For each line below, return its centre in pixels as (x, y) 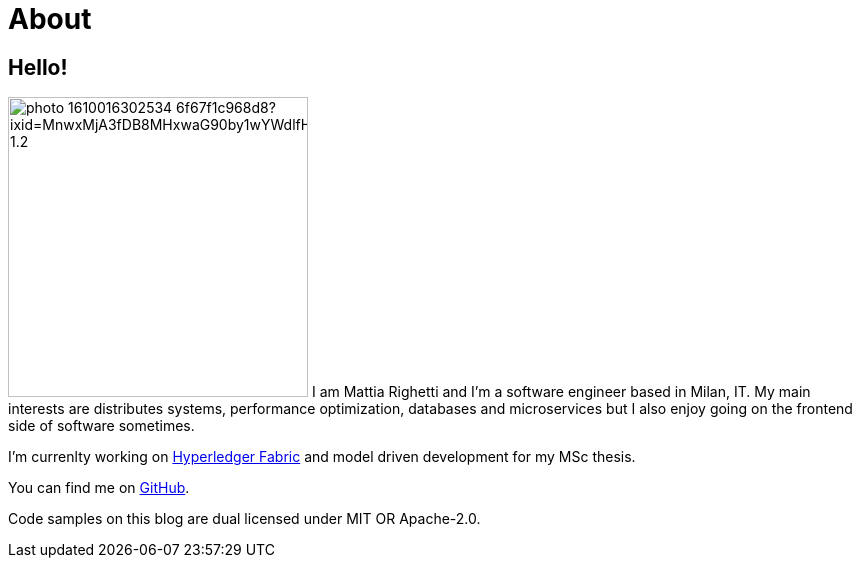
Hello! (38, 67)
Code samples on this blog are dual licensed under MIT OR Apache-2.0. (244, 519)
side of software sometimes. (101, 426)
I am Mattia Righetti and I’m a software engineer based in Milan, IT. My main (561, 392)
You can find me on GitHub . (99, 488)
